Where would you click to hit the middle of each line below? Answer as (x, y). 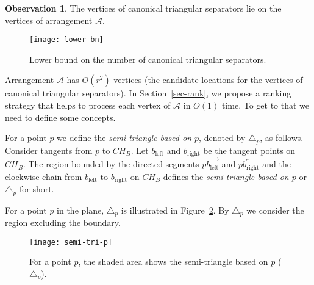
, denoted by (222, 138)
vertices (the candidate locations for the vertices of (208, 80)
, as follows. (282, 138)
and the (277, 164)
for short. (37, 189)
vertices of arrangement (49, 20)
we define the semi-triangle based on (124, 138)
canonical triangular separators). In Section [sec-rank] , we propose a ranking (148, 93)
